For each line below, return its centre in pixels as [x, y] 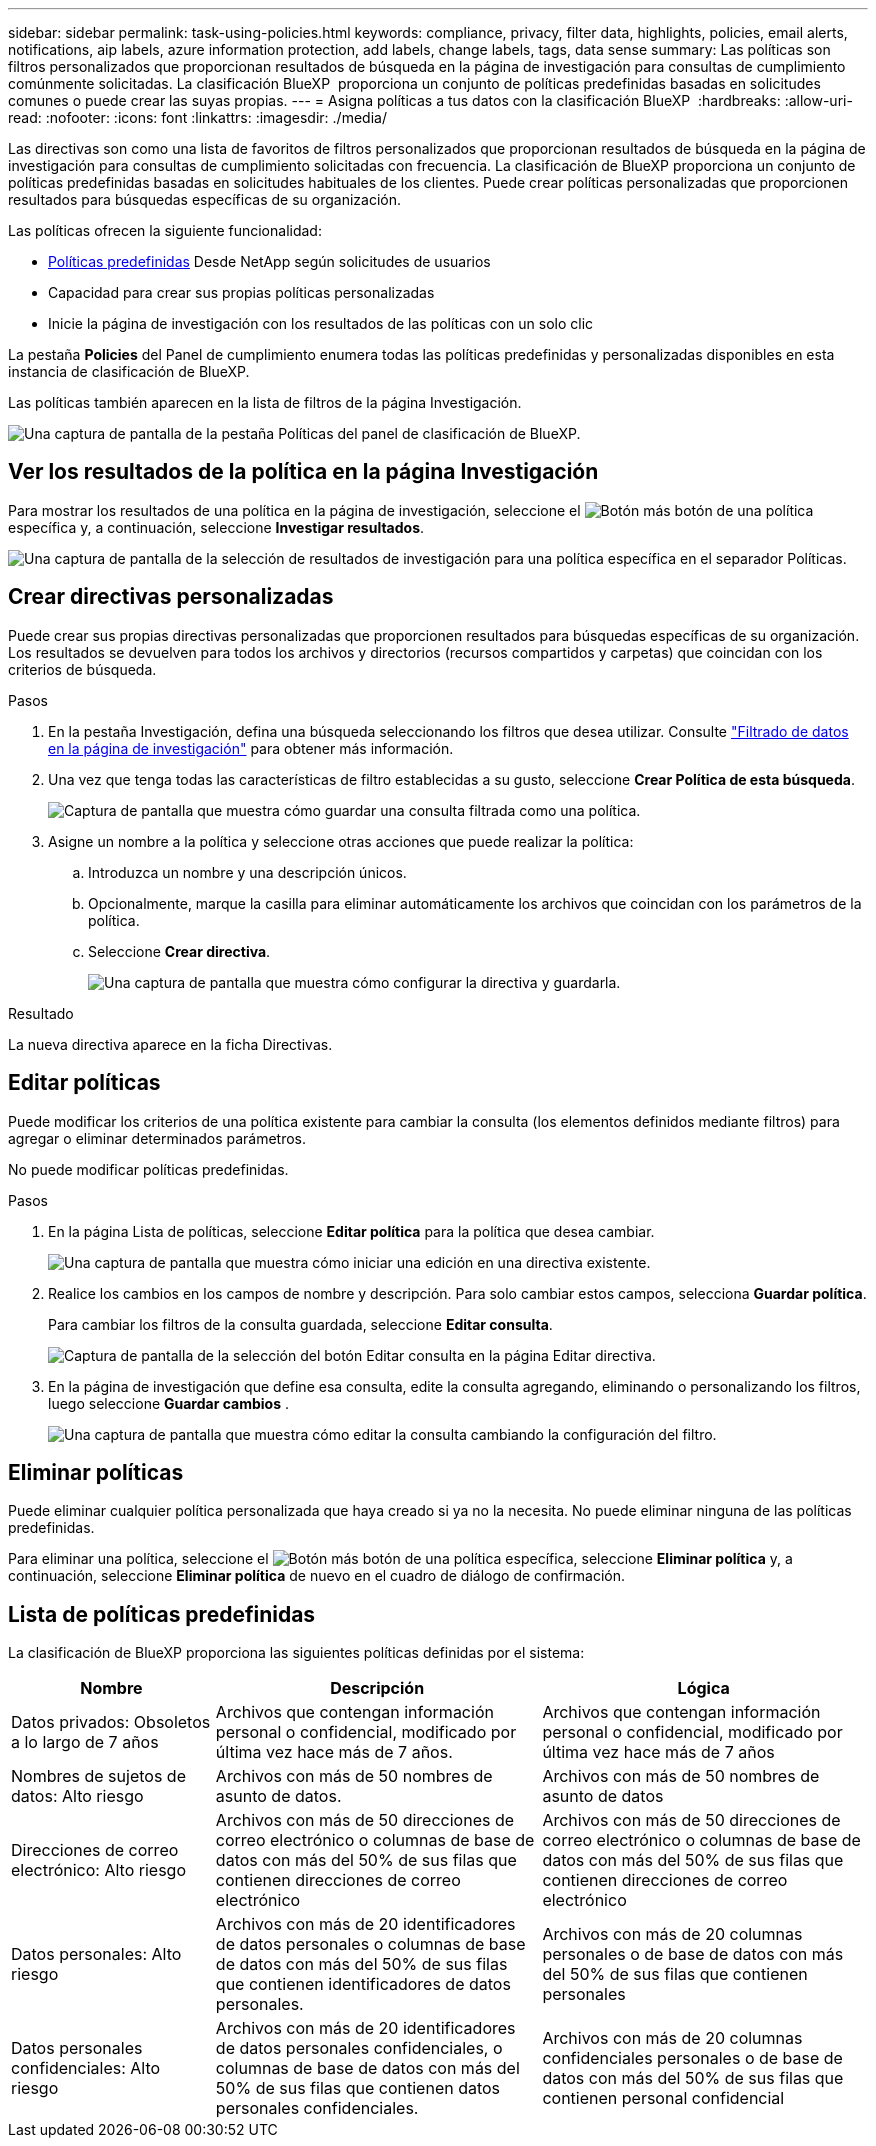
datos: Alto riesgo [77, 1796]
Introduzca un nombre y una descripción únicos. [247, 872]
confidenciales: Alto [86, 2068]
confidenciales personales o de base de [692, 2058]
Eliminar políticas [96, 1472]
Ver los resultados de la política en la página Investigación [303, 472]
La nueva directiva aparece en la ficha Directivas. [170, 1044]
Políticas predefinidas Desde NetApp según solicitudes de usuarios [269, 261]
